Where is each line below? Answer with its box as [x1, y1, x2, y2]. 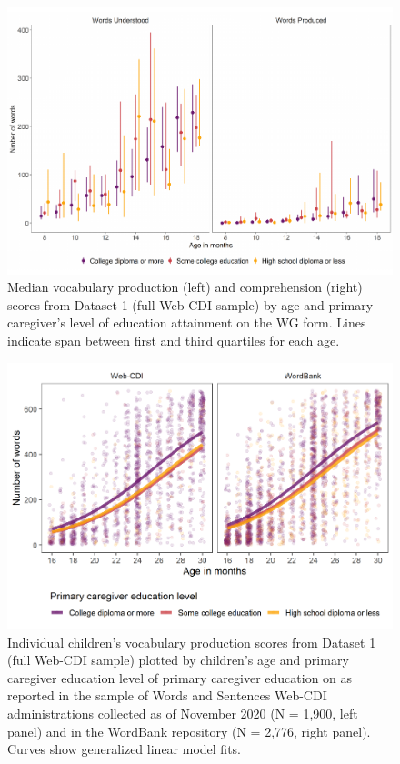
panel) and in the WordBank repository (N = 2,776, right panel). [7, 721, 371, 740]
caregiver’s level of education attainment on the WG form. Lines [7, 313, 366, 332]
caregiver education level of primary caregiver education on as [7, 668, 353, 687]
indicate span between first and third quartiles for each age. [7, 330, 340, 349]
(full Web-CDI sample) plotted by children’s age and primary [7, 650, 349, 669]
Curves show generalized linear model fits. [7, 739, 241, 759]
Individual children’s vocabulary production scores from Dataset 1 [7, 632, 376, 651]
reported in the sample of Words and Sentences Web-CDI [7, 686, 327, 705]
